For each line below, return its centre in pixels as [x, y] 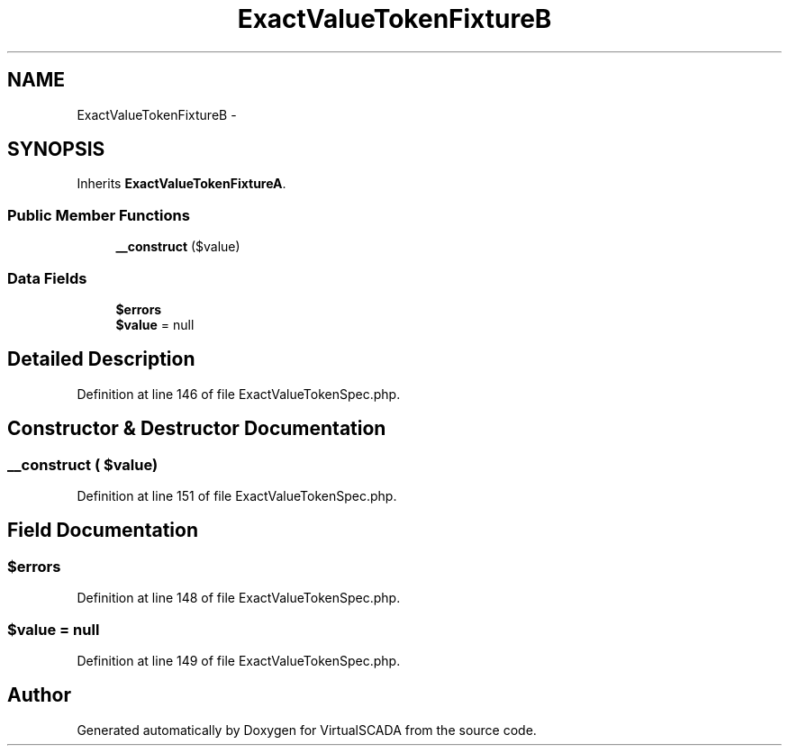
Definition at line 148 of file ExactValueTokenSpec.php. [239, 598]
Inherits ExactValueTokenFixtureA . [181, 184]
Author [39, 695]
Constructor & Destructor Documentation [197, 429]
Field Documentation [103, 531]
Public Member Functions [99, 215]
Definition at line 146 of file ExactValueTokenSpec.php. [239, 394]
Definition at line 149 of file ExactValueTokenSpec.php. [239, 660]
